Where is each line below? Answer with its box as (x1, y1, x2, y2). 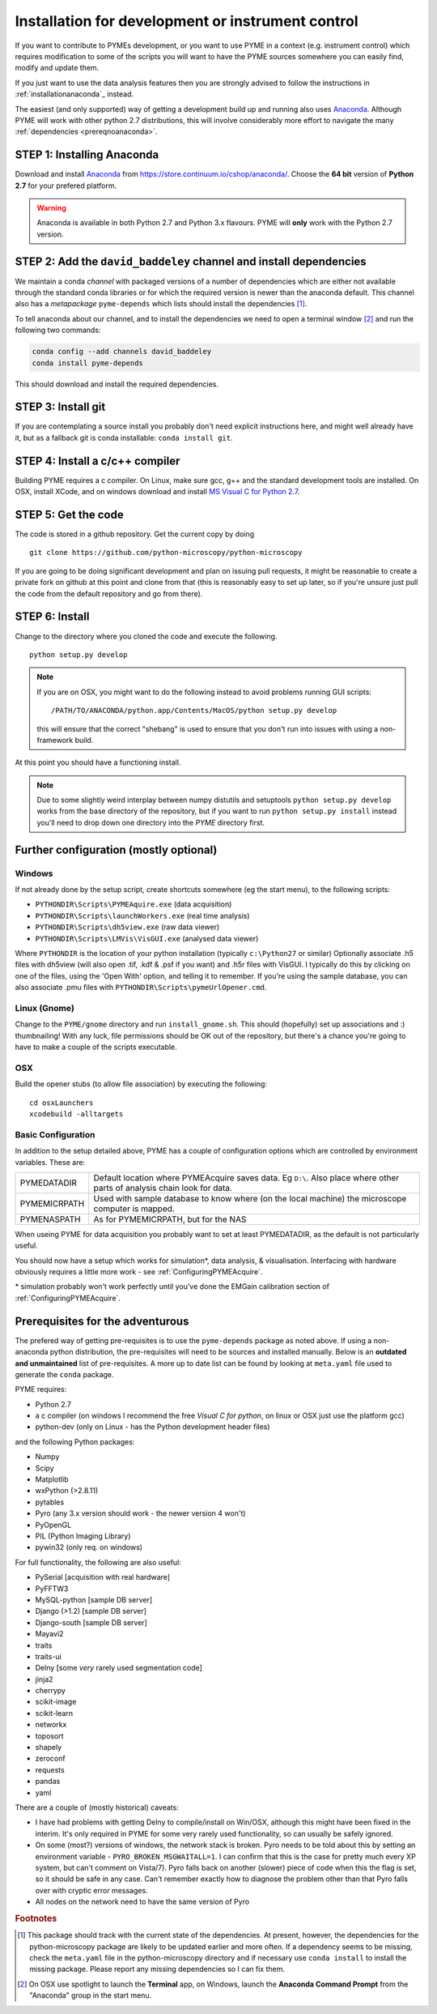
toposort (35, 1730, 64, 1741)
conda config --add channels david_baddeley (32, 347, 212, 356)
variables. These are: (15, 1157, 85, 1167)
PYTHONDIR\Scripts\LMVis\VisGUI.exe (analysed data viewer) (35, 933, 259, 943)
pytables (35, 1497, 65, 1507)
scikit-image (35, 1697, 77, 1707)
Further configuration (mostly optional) (15, 843, 218, 856)
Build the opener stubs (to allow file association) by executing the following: (15, 1079, 267, 1089)
